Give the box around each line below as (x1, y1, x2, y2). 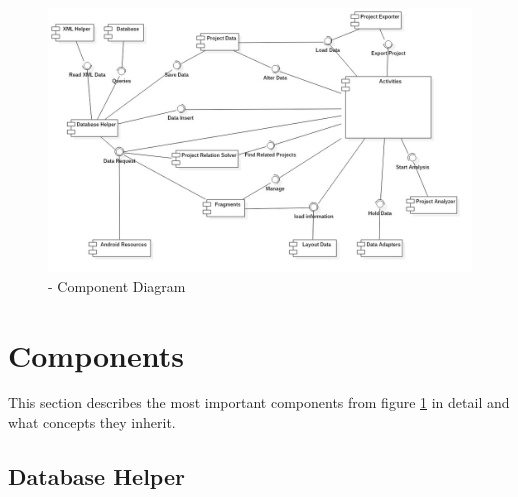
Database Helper (8, 461, 185, 492)
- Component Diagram (48, 275, 186, 296)
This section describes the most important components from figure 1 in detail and (8, 392, 510, 413)
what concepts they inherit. (8, 412, 176, 433)
